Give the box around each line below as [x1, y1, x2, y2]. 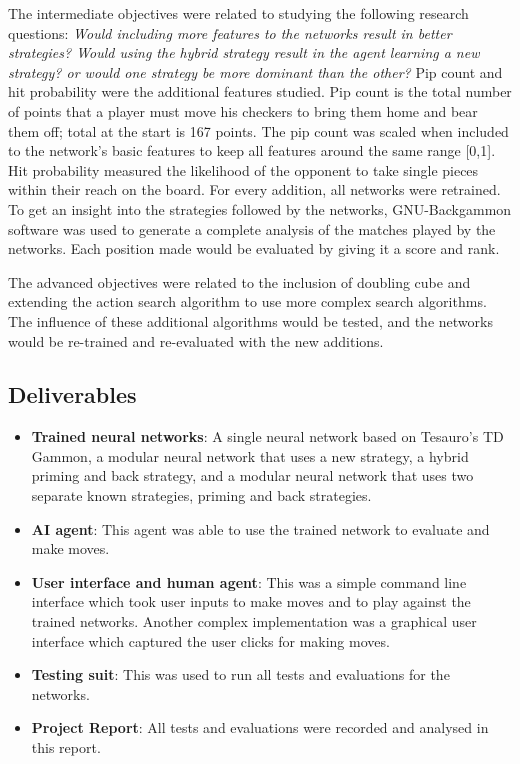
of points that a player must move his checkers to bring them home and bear [8, 100, 478, 121]
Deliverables [8, 379, 137, 410]
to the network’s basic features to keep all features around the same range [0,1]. [8, 140, 496, 161]
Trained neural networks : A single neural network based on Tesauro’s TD [31, 426, 504, 447]
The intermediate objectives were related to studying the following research [8, 3, 469, 23]
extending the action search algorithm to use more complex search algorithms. [8, 291, 487, 312]
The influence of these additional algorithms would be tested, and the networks [8, 310, 493, 331]
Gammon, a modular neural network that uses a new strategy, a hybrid [31, 445, 469, 466]
